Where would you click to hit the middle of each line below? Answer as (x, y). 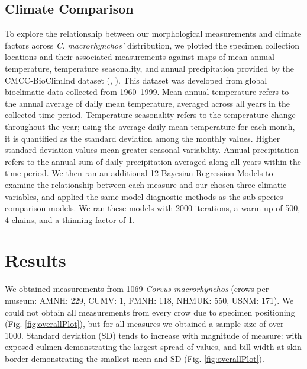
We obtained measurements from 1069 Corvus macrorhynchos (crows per (137, 289)
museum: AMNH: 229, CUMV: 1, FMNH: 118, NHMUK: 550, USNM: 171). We (149, 300)
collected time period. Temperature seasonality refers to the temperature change (150, 115)
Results (35, 260)
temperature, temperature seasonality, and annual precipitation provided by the (149, 68)
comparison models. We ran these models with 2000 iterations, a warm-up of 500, (153, 208)
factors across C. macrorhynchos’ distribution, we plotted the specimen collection (152, 45)
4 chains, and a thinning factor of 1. (70, 219)
